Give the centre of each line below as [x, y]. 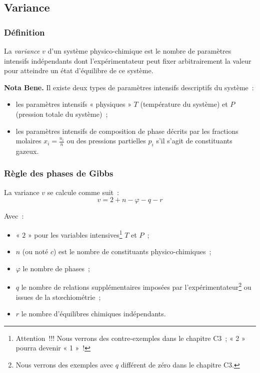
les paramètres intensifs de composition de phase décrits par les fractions [127, 131]
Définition [24, 32]
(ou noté [35, 251]
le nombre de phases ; [56, 268]
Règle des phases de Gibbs [59, 173]
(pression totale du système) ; [62, 114]
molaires [28, 141]
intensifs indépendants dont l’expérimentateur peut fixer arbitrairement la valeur [128, 60]
